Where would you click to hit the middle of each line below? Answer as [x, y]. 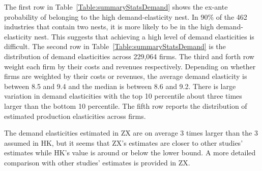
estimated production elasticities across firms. [75, 116]
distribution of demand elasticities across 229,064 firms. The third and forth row [129, 56]
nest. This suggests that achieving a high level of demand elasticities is [144, 36]
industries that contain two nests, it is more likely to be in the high [109, 27]
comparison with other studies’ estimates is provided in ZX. [97, 162]
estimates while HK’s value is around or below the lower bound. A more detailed [130, 153]
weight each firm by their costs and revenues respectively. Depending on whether [130, 66]
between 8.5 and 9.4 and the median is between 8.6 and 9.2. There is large [120, 86]
